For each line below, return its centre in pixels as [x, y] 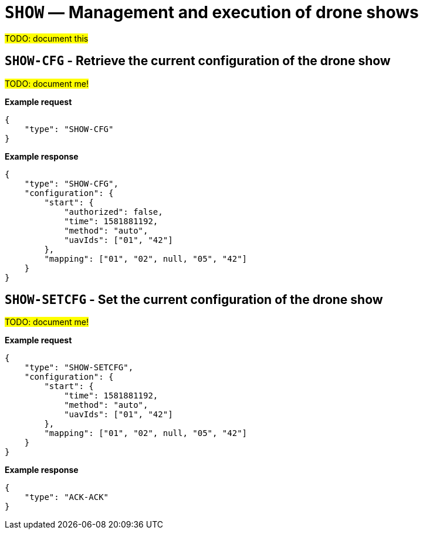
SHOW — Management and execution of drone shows [212, 12]
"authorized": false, [114, 212]
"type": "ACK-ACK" [67, 497]
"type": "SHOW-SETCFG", [79, 368]
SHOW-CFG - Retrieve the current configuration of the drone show [198, 61]
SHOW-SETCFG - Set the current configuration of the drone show [194, 300]
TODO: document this [47, 38]
